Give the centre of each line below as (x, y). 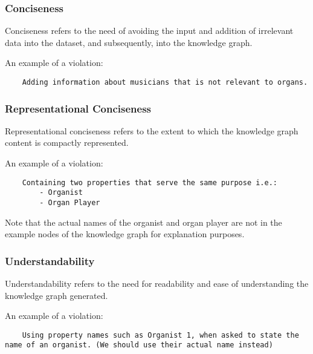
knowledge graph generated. (56, 295)
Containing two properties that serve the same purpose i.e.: (150, 182)
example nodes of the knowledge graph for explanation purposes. (125, 234)
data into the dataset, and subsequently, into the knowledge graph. (129, 42)
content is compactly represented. (67, 143)
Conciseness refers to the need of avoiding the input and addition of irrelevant (149, 31)
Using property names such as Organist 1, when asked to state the (160, 335)
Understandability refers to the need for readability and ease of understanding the (157, 284)
